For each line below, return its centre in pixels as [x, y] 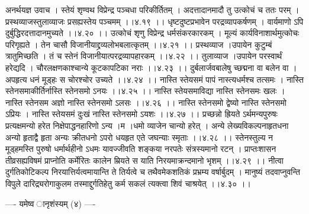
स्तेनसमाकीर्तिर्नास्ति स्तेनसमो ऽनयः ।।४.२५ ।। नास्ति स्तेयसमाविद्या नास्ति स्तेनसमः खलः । [145, 91]
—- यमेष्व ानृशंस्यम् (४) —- [51, 203]
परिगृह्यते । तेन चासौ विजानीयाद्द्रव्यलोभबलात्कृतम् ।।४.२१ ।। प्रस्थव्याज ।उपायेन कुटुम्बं [139, 44]
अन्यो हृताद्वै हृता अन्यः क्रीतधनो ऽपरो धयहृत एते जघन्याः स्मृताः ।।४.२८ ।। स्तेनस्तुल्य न [139, 137]
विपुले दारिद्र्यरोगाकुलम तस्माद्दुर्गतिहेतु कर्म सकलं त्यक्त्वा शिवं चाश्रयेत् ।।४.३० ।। [128, 183]
